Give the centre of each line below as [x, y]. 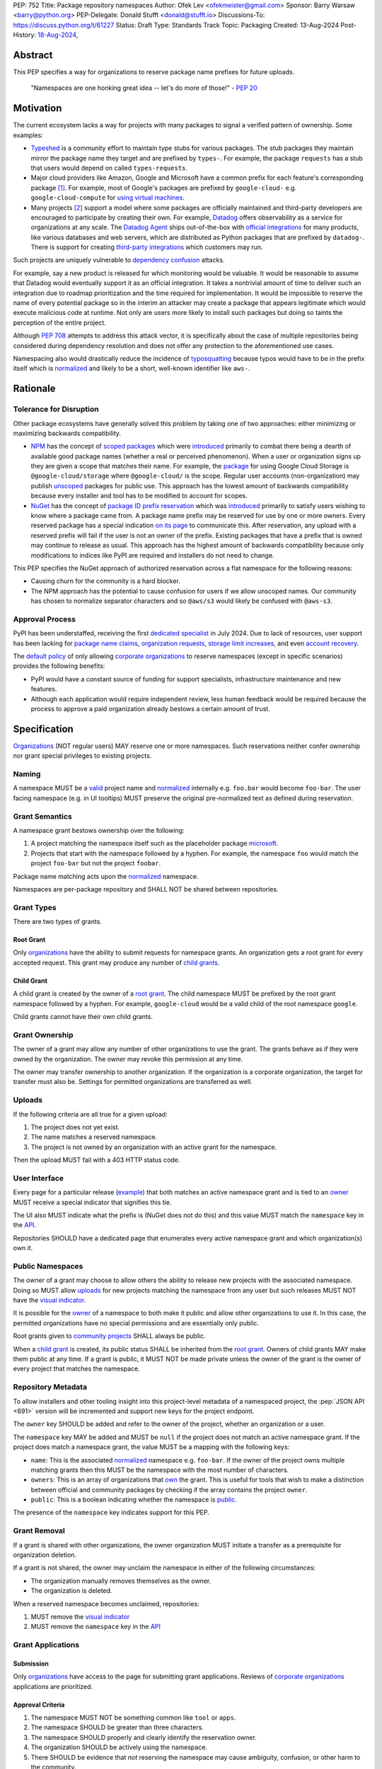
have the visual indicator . [50, 1300]
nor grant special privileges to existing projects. [82, 756]
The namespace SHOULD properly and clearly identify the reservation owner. [144, 1737]
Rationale [34, 389]
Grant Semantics [42, 816]
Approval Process [44, 619]
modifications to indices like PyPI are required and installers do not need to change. [152, 555]
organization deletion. [45, 1555]
